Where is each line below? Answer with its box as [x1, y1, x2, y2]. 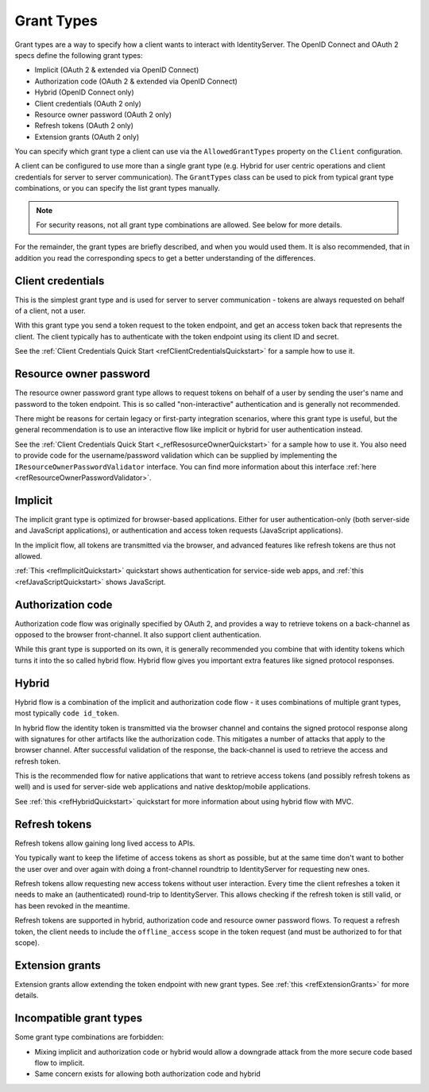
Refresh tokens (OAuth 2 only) [34, 121, 134, 130]
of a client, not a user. [14, 306, 87, 316]
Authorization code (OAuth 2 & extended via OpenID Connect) [34, 76, 238, 86]
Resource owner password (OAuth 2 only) [34, 110, 172, 119]
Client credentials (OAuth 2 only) [34, 99, 142, 108]
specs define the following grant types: [14, 50, 143, 60]
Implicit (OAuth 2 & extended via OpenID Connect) [34, 65, 199, 75]
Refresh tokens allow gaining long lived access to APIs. [14, 838, 195, 848]
